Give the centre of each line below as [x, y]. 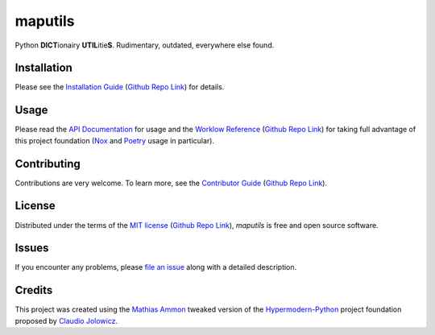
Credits [34, 290]
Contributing [48, 164]
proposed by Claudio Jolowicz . [66, 321]
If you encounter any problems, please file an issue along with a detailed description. [156, 267]
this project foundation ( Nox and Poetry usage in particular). [115, 140]
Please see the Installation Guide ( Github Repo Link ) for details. [120, 87]
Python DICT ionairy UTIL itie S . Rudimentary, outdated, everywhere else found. [145, 45]
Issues [32, 248]
